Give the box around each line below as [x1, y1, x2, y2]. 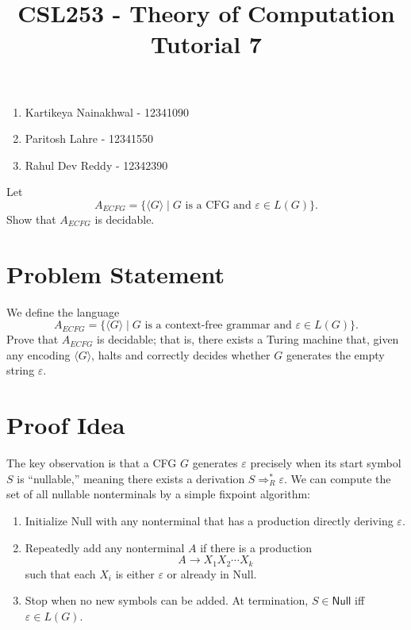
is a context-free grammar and [144, 320, 292, 332]
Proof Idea [6, 409, 125, 441]
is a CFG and [185, 199, 252, 211]
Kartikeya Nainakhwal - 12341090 [25, 103, 189, 120]
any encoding [6, 346, 71, 363]
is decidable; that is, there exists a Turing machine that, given [97, 331, 399, 348]
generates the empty [286, 346, 385, 363]
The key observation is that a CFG [6, 455, 177, 471]
